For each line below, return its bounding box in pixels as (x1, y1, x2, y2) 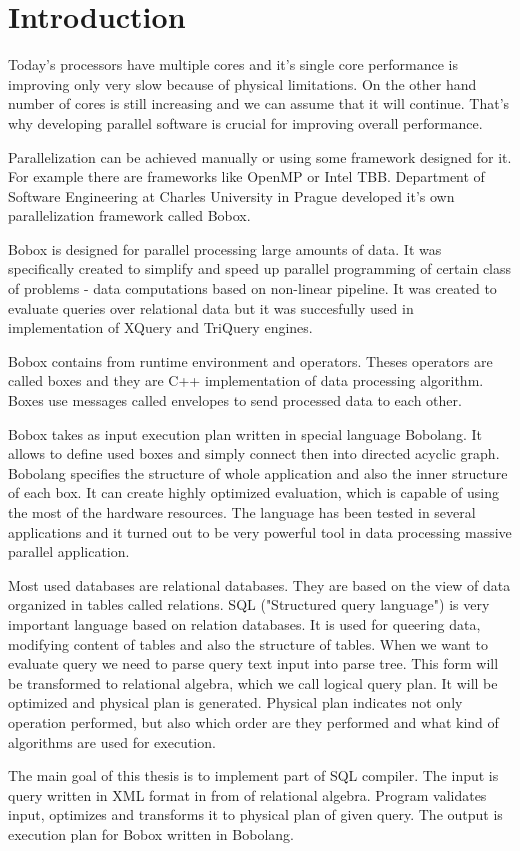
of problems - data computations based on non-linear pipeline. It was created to (8, 278, 497, 299)
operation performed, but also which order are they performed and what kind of (8, 711, 499, 732)
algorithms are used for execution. (8, 731, 216, 752)
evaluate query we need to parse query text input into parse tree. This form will (8, 653, 499, 674)
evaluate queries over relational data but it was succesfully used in (8, 297, 414, 318)
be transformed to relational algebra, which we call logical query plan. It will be (8, 672, 498, 693)
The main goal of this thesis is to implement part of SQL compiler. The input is (8, 765, 499, 786)
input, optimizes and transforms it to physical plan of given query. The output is (8, 804, 503, 825)
